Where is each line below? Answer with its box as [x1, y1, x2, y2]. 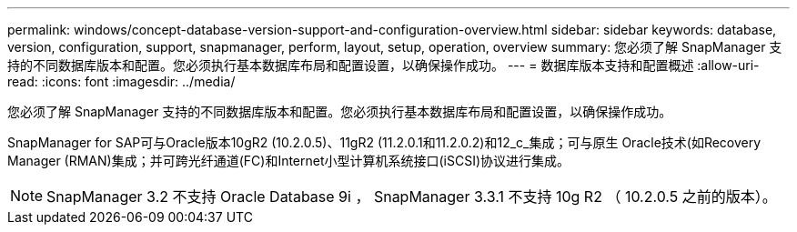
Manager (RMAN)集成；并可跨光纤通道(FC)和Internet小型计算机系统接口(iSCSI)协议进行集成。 [7, 153, 570, 168]
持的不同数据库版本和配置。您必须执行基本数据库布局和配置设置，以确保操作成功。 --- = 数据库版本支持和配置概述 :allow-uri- [7, 57, 760, 73]
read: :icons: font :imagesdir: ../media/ [7, 74, 236, 89]
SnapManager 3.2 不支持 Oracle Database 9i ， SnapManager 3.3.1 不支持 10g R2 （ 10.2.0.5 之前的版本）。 [46, 187, 777, 206]
